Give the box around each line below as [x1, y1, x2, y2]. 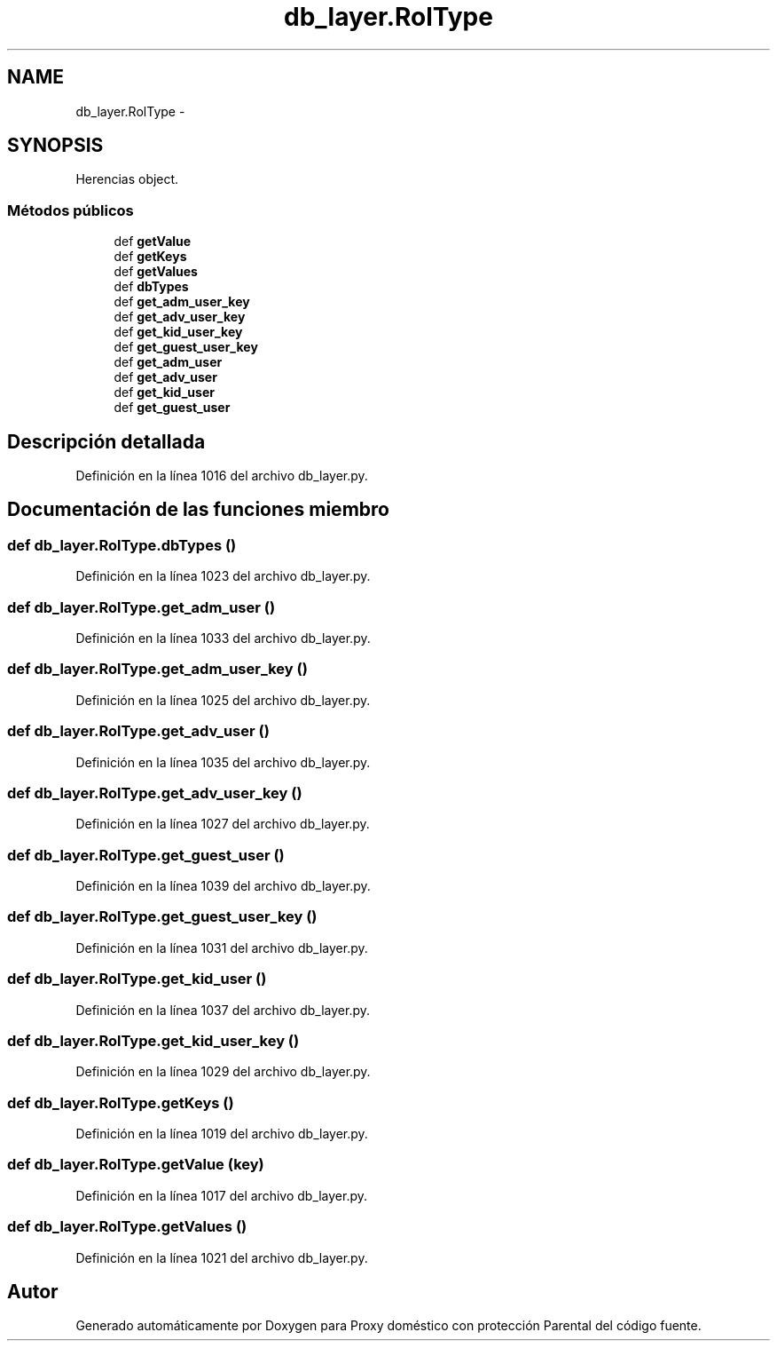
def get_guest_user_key [114, 339, 258, 355]
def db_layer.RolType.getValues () [7, 1217, 247, 1236]
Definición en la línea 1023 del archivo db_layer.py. [75, 568, 371, 584]
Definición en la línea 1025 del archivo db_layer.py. [75, 692, 371, 708]
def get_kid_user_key [114, 324, 243, 340]
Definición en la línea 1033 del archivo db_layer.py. [75, 630, 371, 646]
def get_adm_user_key [114, 294, 250, 310]
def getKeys [114, 249, 187, 265]
